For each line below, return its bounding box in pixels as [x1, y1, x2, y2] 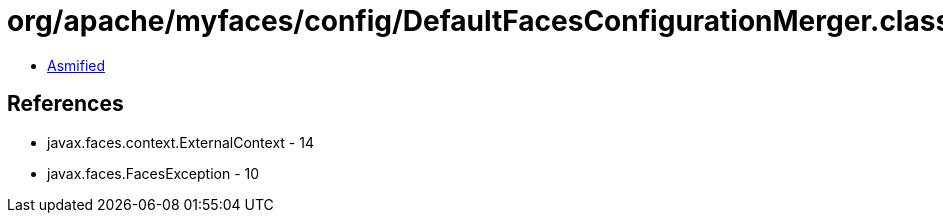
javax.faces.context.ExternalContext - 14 [47, 133, 314, 151]
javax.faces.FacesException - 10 [47, 164, 260, 182]
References [7, 91, 124, 117]
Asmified [47, 56, 106, 74]
